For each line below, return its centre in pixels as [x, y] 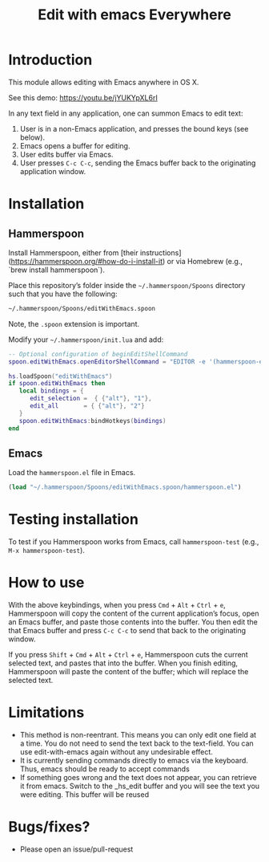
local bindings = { [51, 391]
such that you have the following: [63, 294]
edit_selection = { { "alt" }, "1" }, [90, 399]
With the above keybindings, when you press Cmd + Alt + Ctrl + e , [117, 605]
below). [32, 137]
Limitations [46, 713]
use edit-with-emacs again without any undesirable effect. [116, 752]
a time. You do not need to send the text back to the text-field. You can [137, 743]
